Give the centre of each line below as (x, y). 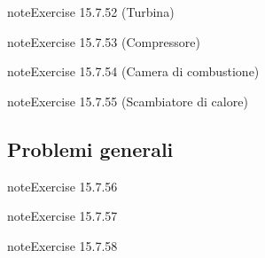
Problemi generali (90, 149)
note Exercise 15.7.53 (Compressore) (104, 41)
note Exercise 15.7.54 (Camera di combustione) (133, 71)
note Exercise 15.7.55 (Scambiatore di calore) (128, 101)
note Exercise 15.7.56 (62, 186)
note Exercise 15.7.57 (62, 216)
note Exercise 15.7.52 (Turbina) (91, 12)
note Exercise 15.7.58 (62, 245)
